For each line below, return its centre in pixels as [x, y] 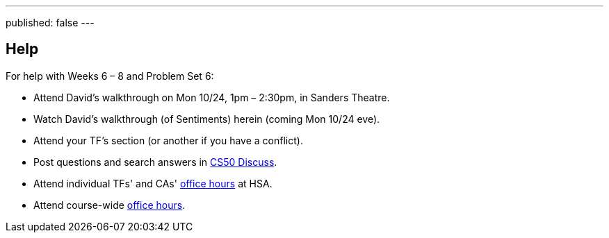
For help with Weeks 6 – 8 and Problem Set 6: [110, 76]
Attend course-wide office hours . [109, 205]
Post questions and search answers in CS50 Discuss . [155, 162]
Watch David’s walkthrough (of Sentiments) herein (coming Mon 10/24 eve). [207, 119]
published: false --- [50, 23]
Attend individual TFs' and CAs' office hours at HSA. [153, 183]
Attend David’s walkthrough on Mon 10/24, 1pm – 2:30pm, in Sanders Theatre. [212, 97]
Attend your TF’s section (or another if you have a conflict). [168, 140]
